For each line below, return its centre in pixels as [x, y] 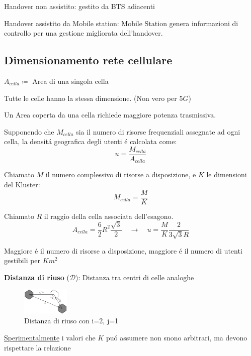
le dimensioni [227, 174]
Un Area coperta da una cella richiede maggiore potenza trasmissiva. [110, 115]
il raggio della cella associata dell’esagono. [109, 216]
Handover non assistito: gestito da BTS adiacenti [79, 6]
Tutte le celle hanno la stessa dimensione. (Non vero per [91, 98]
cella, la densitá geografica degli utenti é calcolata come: [91, 141]
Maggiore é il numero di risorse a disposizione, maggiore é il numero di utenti [123, 250]
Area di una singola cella [70, 81]
